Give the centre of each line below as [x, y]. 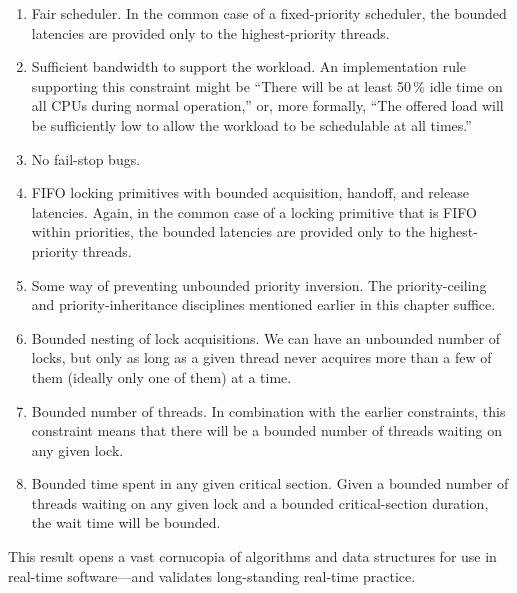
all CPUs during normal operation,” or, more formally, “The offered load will [267, 105]
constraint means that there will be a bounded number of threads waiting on [266, 430]
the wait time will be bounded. [126, 522]
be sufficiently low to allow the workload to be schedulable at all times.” [251, 124]
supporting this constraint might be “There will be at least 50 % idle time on [267, 85]
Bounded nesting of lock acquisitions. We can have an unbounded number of [266, 337]
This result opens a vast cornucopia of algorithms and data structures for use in [252, 556]
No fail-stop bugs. [86, 158]
